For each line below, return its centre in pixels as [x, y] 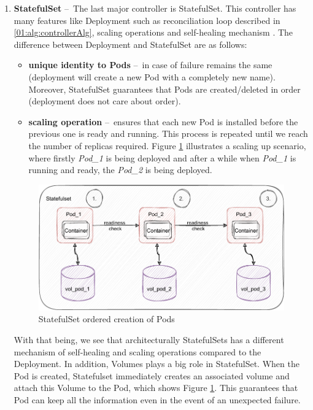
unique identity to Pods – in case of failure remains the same [150, 65]
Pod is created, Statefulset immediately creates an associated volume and [152, 375]
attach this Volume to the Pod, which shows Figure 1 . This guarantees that [156, 388]
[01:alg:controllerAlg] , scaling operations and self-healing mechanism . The [153, 32]
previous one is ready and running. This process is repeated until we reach [168, 133]
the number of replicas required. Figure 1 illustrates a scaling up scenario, [167, 145]
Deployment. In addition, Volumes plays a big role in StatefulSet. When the [156, 364]
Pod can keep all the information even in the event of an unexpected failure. [157, 400]
